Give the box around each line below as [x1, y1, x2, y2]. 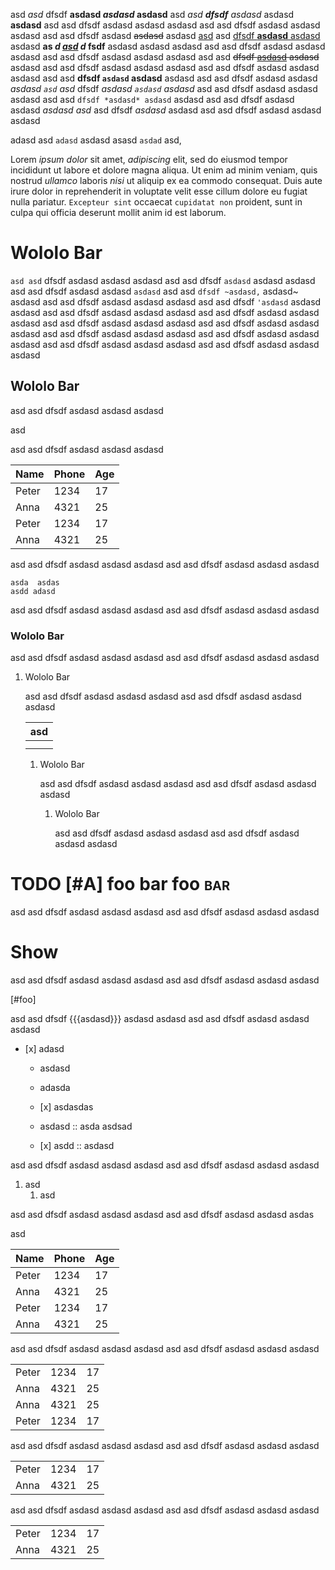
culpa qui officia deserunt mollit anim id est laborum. [10, 207, 227, 218]
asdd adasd [10, 586, 56, 596]
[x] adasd [24, 1042, 65, 1054]
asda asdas [10, 577, 60, 588]
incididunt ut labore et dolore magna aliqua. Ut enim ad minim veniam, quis [10, 164, 318, 176]
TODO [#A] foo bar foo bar [10, 873, 231, 896]
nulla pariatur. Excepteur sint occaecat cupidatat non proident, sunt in [10, 196, 303, 208]
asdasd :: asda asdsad [39, 1120, 133, 1132]
